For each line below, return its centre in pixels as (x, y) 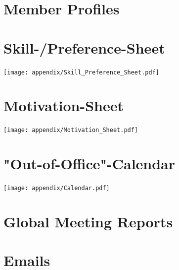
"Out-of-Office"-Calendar (89, 164)
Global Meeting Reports (88, 221)
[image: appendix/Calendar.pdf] (57, 188)
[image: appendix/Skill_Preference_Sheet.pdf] (81, 72)
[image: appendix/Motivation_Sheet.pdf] (71, 130)
